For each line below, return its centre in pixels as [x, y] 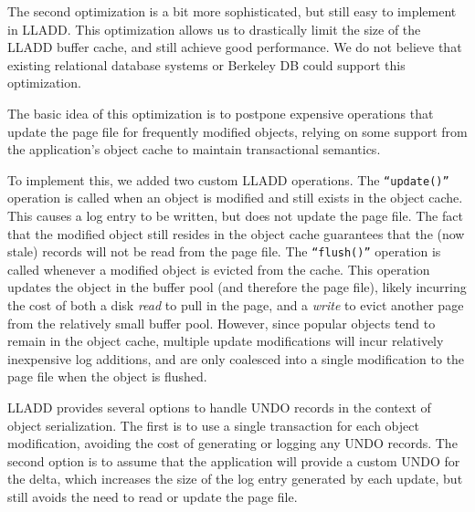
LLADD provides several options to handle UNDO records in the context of [219, 407]
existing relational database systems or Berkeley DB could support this [206, 64]
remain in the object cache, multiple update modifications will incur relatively [226, 341]
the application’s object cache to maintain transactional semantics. [194, 149]
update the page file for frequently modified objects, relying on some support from [237, 131]
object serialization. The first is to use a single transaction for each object [213, 425]
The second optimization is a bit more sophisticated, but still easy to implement [232, 11]
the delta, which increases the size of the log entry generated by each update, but [235, 479]
